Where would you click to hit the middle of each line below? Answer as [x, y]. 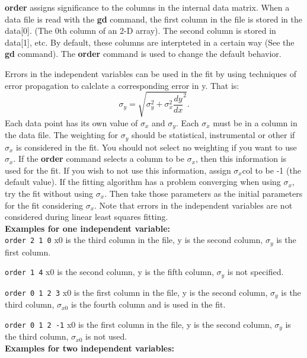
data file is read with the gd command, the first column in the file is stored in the [153, 19]
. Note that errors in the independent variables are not [194, 205]
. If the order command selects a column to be [99, 159]
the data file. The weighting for [61, 135]
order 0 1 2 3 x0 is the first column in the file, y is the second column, [136, 292]
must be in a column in [255, 122]
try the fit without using [49, 193]
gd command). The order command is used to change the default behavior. [143, 54]
